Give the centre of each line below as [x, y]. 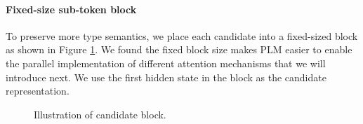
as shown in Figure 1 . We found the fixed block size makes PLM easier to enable [179, 49]
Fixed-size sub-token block [71, 9]
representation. [38, 91]
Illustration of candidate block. [100, 114]
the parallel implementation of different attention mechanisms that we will [166, 63]
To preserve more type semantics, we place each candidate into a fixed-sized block [182, 35]
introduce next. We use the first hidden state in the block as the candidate [166, 77]
